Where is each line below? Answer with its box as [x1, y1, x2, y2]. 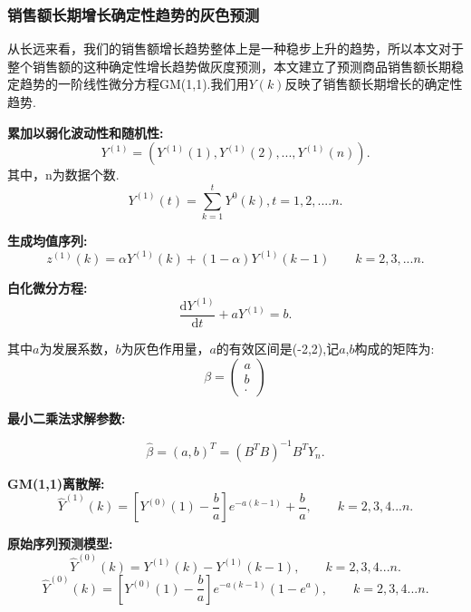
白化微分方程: [7, 277, 88, 296]
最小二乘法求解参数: [7, 408, 126, 427]
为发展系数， [39, 339, 116, 358]
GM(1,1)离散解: [7, 473, 105, 492]
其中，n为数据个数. [7, 165, 120, 184]
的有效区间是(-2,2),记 [216, 339, 340, 358]
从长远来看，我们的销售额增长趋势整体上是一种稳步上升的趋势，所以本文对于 [7, 39, 464, 58]
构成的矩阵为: [354, 339, 435, 358]
